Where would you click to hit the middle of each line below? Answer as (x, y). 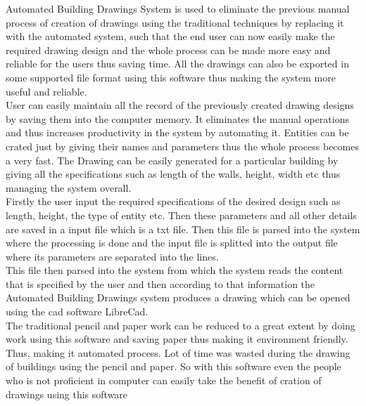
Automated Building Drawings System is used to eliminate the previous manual (178, 8)
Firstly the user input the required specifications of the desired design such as (173, 201)
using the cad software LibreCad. (77, 312)
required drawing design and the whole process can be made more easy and (168, 50)
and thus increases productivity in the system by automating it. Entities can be (177, 132)
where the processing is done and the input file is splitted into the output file (172, 243)
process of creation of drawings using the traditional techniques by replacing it (175, 22)
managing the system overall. (69, 187)
